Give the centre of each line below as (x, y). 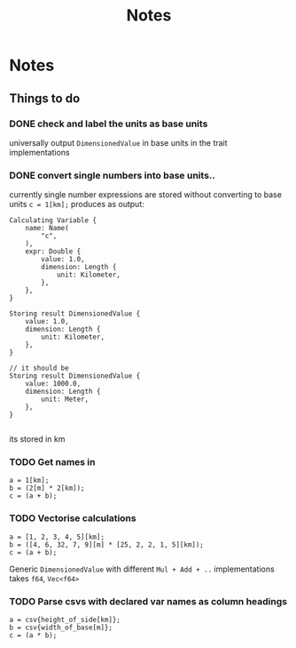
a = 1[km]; (29, 481)
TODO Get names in (52, 462)
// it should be (39, 368)
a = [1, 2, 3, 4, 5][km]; (57, 537)
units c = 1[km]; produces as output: (77, 204)
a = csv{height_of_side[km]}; (65, 620)
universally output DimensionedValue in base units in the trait (118, 142)
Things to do (45, 98)
